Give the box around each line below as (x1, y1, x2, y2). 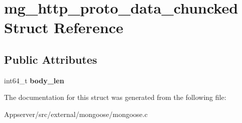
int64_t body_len (4, 75, 64, 85)
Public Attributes (4, 51, 97, 67)
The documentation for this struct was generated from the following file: (4, 92, 226, 102)
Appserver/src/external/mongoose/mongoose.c (4, 108, 148, 119)
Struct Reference (4, 17, 124, 38)
